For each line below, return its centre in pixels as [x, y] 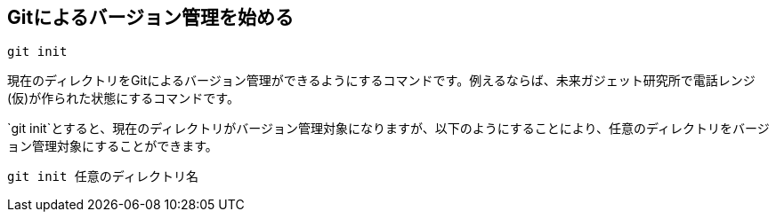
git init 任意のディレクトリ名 [103, 177]
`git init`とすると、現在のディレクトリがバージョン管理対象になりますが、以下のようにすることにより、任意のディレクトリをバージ [388, 129]
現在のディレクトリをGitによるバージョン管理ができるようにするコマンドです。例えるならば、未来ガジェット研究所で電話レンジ [381, 81]
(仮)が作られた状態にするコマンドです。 [123, 98]
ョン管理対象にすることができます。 [113, 146]
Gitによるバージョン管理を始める [151, 17]
